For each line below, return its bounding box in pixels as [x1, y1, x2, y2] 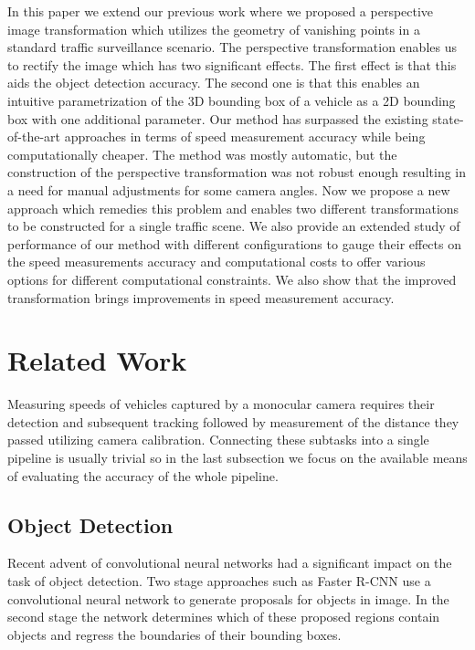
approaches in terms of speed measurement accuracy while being [64, 127, 426, 146]
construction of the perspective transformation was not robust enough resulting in [7, 162, 467, 182]
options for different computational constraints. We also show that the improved [7, 269, 457, 288]
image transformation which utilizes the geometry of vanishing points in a [7, 19, 420, 38]
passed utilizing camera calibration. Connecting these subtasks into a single [7, 430, 429, 449]
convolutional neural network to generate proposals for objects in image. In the [7, 589, 449, 608]
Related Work [7, 341, 187, 379]
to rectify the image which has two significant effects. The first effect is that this [7, 55, 457, 74]
